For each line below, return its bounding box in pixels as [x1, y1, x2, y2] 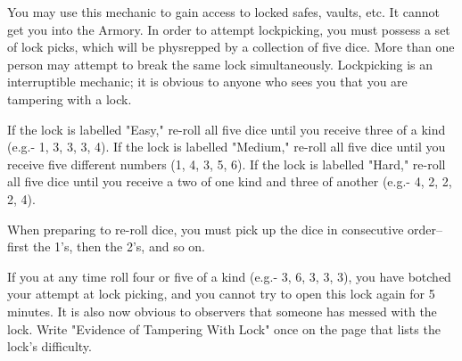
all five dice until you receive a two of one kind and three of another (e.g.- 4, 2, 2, [7, 172, 452, 191]
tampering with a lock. [7, 89, 132, 108]
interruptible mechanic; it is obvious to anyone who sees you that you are [7, 72, 408, 91]
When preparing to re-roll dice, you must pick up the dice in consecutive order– [7, 219, 443, 238]
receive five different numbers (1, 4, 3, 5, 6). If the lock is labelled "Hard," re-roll [7, 154, 446, 173]
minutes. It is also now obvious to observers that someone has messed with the [7, 301, 437, 320]
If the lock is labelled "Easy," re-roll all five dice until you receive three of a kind [7, 119, 446, 138]
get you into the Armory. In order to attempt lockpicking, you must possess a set [7, 20, 450, 38]
